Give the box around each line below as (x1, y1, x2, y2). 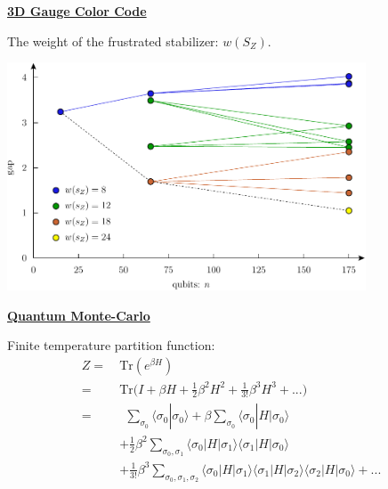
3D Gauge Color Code (7, 2, 147, 20)
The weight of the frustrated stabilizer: (7, 31, 219, 50)
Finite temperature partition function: (7, 336, 215, 355)
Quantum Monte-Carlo (7, 306, 150, 324)
